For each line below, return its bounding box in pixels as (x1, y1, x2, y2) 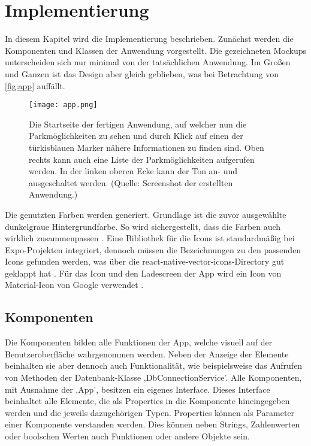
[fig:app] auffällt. (5, 79, 65, 92)
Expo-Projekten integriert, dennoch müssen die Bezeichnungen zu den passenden (5, 243, 301, 256)
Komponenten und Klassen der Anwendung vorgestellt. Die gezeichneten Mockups (5, 44, 307, 56)
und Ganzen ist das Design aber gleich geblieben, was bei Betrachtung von (5, 67, 279, 80)
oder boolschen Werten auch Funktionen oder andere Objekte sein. (5, 430, 250, 442)
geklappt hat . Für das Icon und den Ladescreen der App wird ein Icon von (5, 266, 282, 279)
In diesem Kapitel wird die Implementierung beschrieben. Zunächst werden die (5, 32, 294, 45)
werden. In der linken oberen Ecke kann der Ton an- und (29, 165, 238, 177)
